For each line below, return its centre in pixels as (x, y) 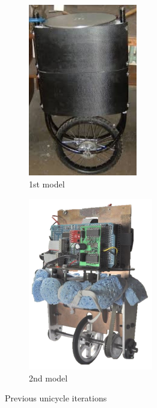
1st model (47, 184)
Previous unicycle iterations (56, 398)
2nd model (48, 378)
